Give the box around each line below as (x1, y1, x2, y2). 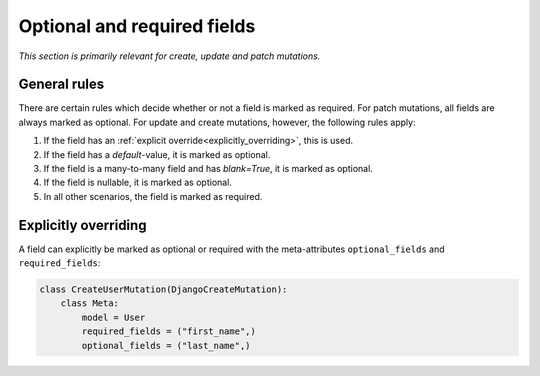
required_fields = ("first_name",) (81, 326, 257, 337)
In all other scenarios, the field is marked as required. (43, 190, 263, 202)
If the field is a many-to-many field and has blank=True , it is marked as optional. (43, 163, 374, 175)
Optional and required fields (18, 15, 256, 37)
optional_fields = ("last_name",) (81, 340, 251, 351)
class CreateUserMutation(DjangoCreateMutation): (39, 284, 288, 295)
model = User (81, 311, 146, 323)
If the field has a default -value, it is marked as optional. (43, 148, 271, 160)
